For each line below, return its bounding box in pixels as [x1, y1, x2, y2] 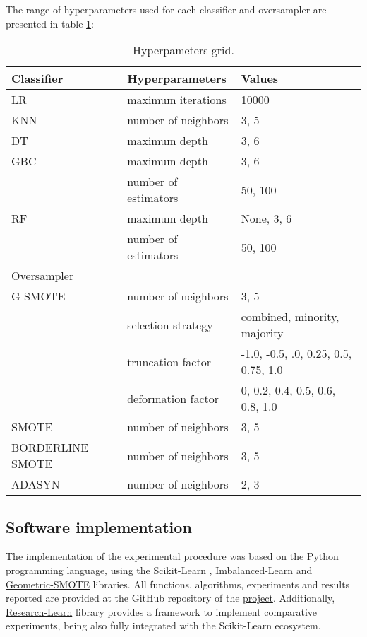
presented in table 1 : [6, 16, 94, 30]
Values [241, 70, 279, 87]
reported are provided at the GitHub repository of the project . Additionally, [6, 590, 335, 605]
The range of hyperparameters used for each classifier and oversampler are [6, 2, 327, 16]
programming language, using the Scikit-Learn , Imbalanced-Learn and [6, 562, 313, 577]
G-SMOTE [11, 288, 66, 305]
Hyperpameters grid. [133, 42, 234, 59]
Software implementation [6, 515, 192, 537]
